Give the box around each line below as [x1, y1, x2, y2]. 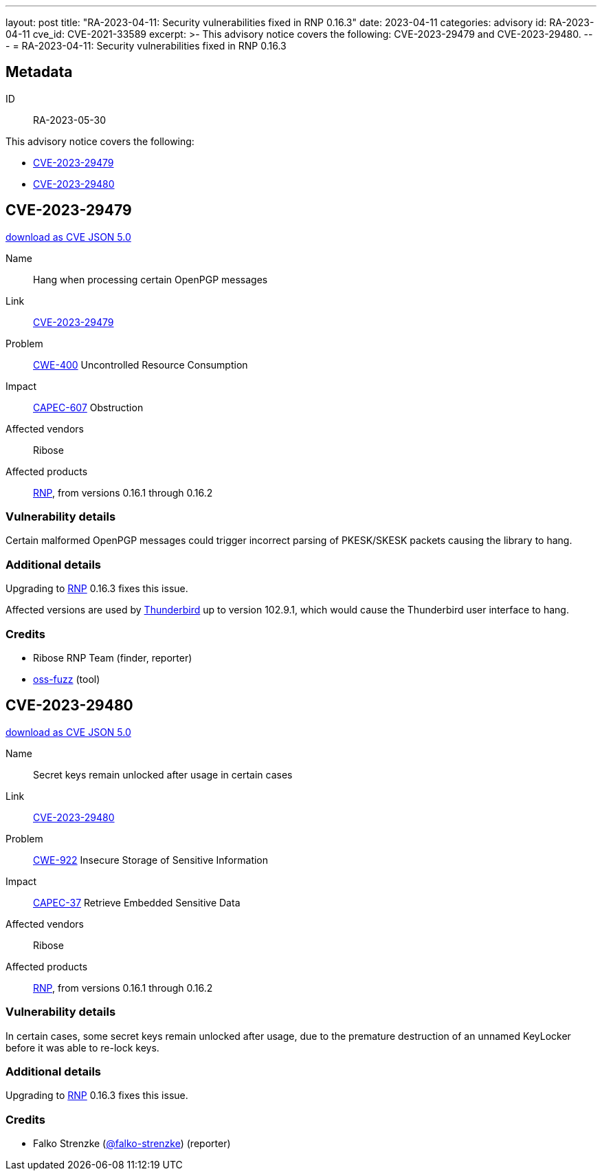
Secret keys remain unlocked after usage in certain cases [33, 768, 293, 781]
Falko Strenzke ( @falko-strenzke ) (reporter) [33, 1137, 231, 1150]
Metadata [5, 63, 73, 81]
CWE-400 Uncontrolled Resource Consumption [33, 358, 248, 371]
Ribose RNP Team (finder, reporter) [33, 651, 192, 664]
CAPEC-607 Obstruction [33, 401, 144, 413]
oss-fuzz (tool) [33, 673, 100, 685]
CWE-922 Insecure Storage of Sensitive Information [33, 853, 269, 866]
